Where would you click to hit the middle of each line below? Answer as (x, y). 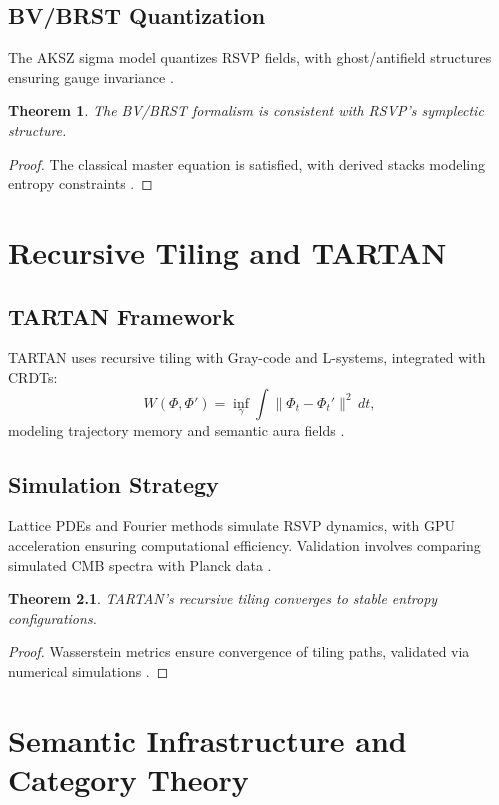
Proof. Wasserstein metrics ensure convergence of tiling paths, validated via (239, 651)
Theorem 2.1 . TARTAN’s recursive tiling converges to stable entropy (223, 598)
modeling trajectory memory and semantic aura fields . (176, 429)
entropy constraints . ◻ (80, 183)
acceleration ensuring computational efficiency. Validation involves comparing (244, 544)
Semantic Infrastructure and (207, 739)
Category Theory (128, 778)
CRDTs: (33, 376)
